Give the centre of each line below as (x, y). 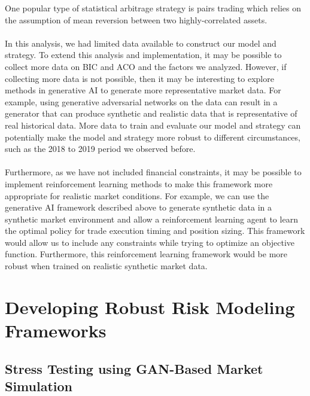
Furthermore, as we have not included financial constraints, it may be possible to (153, 172)
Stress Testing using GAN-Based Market (134, 368)
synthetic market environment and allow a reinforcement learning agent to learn (151, 219)
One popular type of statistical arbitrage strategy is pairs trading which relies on (153, 8)
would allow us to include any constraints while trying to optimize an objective (150, 242)
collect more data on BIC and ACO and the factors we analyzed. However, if (146, 66)
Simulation (39, 386)
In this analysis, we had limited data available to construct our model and (141, 43)
